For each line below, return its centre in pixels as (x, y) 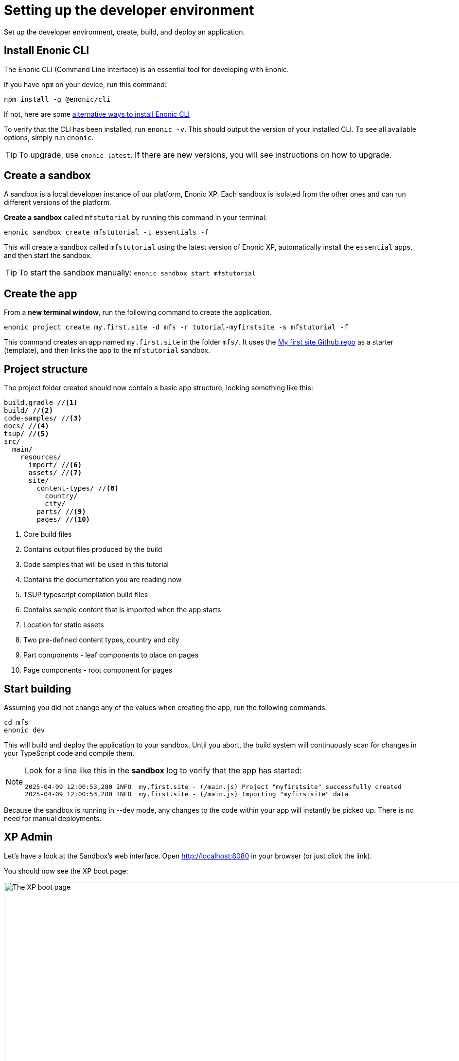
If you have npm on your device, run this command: (85, 84)
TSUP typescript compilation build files (86, 595)
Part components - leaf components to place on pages (111, 655)
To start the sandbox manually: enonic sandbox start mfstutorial (137, 273)
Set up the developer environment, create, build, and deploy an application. (124, 32)
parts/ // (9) (61, 512)
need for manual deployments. (53, 818)
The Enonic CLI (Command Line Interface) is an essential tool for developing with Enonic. (146, 69)
